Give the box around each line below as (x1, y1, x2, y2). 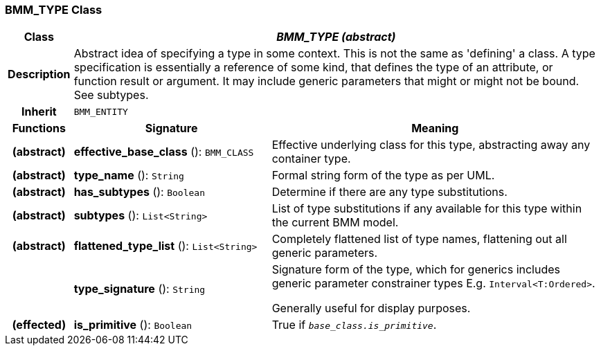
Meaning (411, 121, 459, 136)
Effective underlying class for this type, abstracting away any (271, 138, 591, 152)
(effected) (12, 318, 66, 332)
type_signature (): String (73, 282, 206, 296)
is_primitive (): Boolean (73, 318, 192, 332)
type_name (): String (73, 168, 184, 183)
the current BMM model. (271, 215, 399, 230)
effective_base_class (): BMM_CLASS (73, 145, 254, 159)
